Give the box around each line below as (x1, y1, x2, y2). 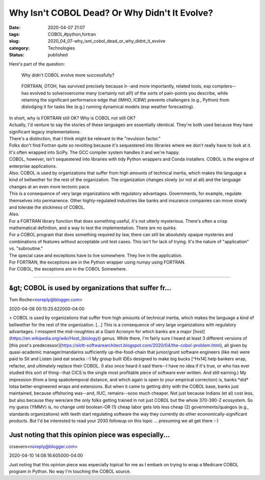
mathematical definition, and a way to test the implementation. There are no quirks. (9, 225, 177, 231)
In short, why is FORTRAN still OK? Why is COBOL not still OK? (9, 115, 136, 121)
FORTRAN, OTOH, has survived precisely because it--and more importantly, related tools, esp (21, 83, 211, 89)
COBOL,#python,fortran (48, 31, 96, 37)
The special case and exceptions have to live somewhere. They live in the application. (9, 252, 183, 258)
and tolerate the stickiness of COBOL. (9, 204, 85, 210)
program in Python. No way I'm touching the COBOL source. (9, 469, 131, 475)
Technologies (48, 45, 76, 51)
